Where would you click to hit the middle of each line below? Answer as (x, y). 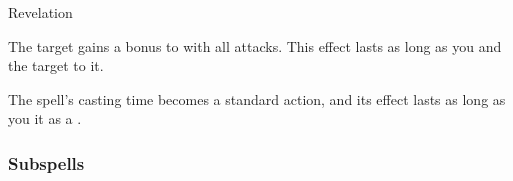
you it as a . (45, 118)
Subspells (46, 162)
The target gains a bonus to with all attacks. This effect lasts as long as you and (255, 45)
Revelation (40, 12)
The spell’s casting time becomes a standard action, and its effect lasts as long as (257, 98)
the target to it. (56, 65)
